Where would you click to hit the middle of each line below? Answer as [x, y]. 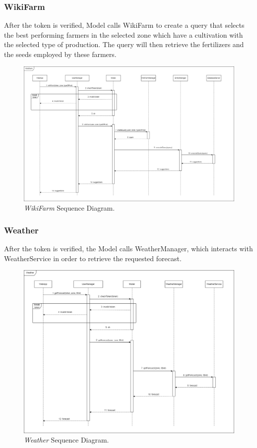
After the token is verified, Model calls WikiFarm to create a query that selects [124, 25]
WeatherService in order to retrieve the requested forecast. [93, 258]
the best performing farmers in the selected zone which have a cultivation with [124, 34]
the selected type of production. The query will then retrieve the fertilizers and [124, 44]
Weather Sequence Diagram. [66, 440]
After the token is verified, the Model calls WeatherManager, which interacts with [128, 249]
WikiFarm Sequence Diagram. [69, 208]
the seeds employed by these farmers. [60, 54]
